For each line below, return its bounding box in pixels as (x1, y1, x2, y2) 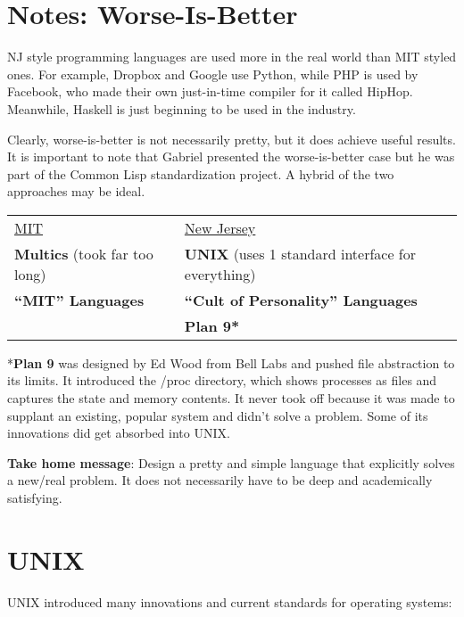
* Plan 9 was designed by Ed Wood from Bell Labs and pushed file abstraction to (7, 353, 455, 372)
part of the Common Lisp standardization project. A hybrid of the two (7, 164, 394, 183)
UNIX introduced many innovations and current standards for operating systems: (7, 592, 452, 611)
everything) (184, 263, 256, 284)
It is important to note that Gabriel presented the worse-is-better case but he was (7, 147, 455, 166)
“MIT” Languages (14, 289, 145, 310)
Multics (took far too (14, 243, 153, 264)
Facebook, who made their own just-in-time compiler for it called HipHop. (7, 82, 413, 101)
